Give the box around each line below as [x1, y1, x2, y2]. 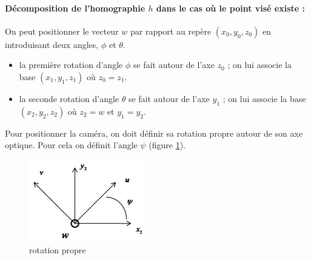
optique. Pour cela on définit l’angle [5, 139, 138, 151]
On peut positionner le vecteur [5, 24, 119, 37]
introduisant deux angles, [5, 38, 99, 50]
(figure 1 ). [149, 139, 186, 151]
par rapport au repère [130, 24, 212, 37]
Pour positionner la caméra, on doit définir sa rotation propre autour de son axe [5, 126, 303, 139]
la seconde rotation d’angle [19, 92, 119, 104]
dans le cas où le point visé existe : [156, 1, 305, 14]
